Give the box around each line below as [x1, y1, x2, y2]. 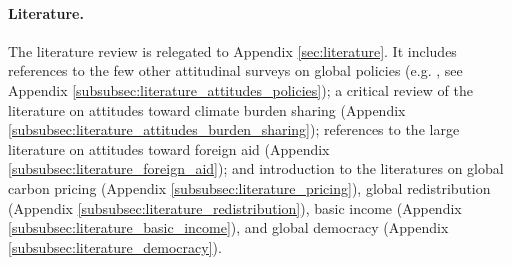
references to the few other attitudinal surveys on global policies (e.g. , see [8, 60, 463, 81]
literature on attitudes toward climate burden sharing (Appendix [8, 99, 406, 120]
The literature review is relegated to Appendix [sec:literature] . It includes [8, 40, 457, 61]
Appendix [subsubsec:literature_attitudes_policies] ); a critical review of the [8, 79, 473, 100]
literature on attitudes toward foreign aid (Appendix [8, 138, 330, 159]
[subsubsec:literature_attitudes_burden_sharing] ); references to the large [8, 119, 460, 140]
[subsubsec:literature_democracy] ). [8, 236, 222, 257]
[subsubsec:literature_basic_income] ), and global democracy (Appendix [8, 217, 449, 238]
